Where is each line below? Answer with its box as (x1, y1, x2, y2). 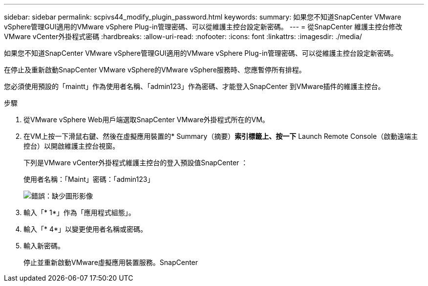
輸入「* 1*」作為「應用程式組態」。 (23, 208, 135, 217)
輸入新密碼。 (23, 242, 64, 250)
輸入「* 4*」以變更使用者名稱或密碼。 (23, 225, 148, 233)
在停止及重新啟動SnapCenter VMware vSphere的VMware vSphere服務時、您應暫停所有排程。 (4, 66, 306, 74)
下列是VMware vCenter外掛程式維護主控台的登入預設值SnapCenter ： (23, 158, 248, 167)
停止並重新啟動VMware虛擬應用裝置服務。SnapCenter (23, 258, 198, 266)
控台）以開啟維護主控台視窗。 (23, 142, 119, 150)
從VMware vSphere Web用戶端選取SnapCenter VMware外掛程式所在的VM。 (23, 115, 269, 124)
